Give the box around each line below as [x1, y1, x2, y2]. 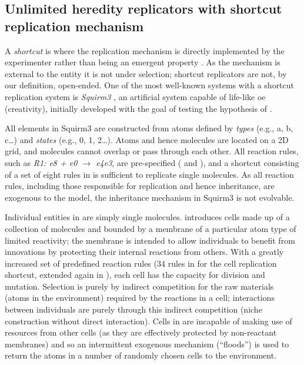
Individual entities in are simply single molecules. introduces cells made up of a [5, 211, 290, 223]
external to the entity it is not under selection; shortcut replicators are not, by [5, 67, 287, 79]
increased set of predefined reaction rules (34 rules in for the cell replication [5, 257, 277, 269]
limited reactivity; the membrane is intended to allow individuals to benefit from [5, 234, 295, 246]
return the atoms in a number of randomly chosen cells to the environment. [5, 349, 277, 361]
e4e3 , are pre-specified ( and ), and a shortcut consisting [96, 156, 299, 168]
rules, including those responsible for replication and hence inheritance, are [5, 180, 275, 192]
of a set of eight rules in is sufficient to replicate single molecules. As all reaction [5, 168, 294, 180]
